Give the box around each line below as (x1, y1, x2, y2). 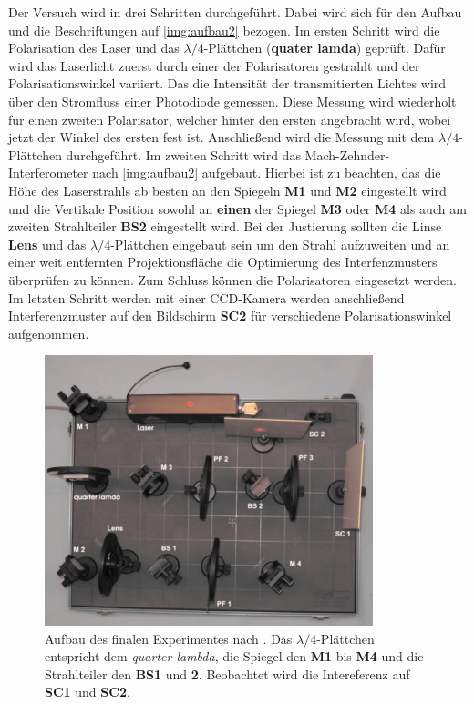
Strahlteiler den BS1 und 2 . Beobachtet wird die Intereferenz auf (45, 664, 410, 683)
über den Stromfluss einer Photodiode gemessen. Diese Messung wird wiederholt (8, 91, 457, 110)
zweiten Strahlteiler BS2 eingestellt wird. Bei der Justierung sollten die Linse (8, 217, 442, 236)
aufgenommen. (8, 323, 89, 342)
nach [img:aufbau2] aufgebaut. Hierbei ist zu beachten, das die (92, 163, 441, 182)
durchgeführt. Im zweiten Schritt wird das (66, 145, 301, 164)
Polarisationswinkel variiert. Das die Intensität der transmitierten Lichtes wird (8, 74, 447, 93)
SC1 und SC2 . (45, 682, 130, 701)
